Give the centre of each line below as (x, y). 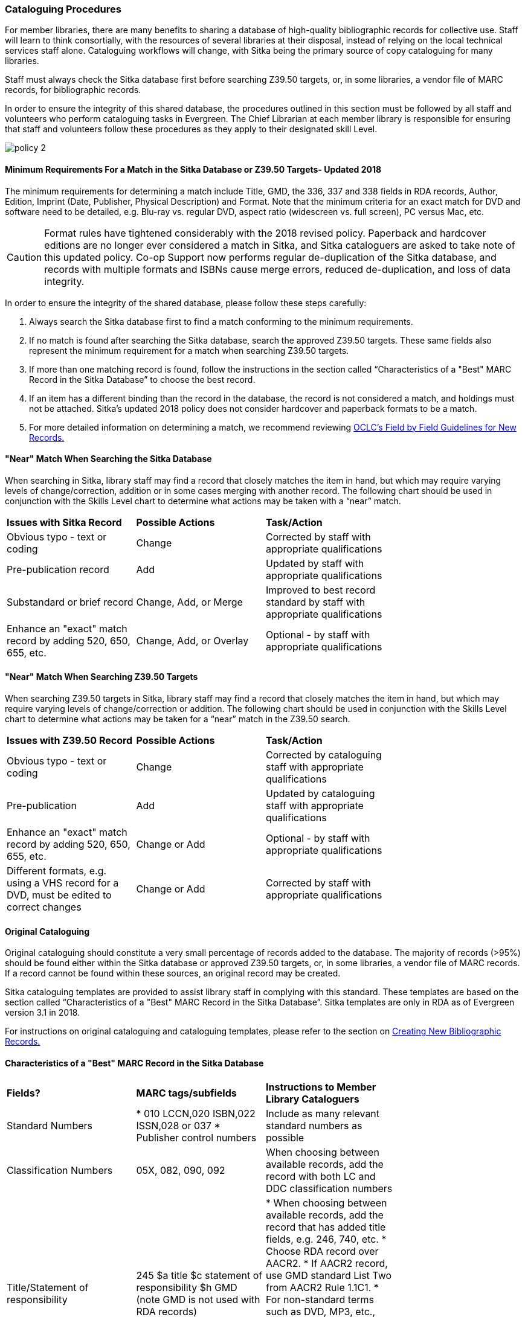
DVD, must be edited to (59, 895)
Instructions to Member (321, 1087)
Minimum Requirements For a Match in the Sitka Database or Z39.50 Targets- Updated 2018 (193, 169)
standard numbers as (314, 1126)
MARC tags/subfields (186, 1093)
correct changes (44, 907)
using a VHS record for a (63, 883)
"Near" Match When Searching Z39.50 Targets (101, 677)
